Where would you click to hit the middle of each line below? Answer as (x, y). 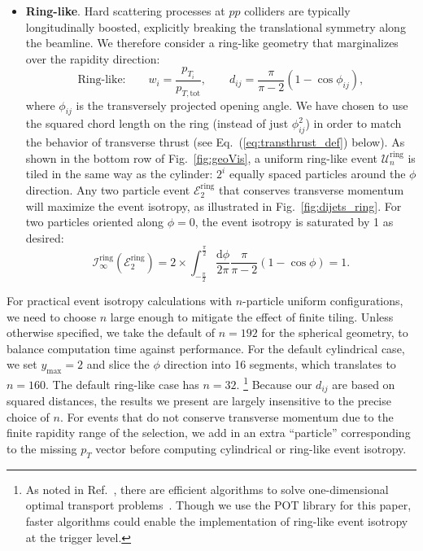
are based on (364, 384)
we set (22, 364)
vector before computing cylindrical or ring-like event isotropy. (251, 448)
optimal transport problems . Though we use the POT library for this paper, (218, 505)
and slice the (118, 364)
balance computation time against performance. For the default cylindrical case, (206, 348)
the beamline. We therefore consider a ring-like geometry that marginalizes (212, 43)
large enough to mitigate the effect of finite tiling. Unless (252, 316)
